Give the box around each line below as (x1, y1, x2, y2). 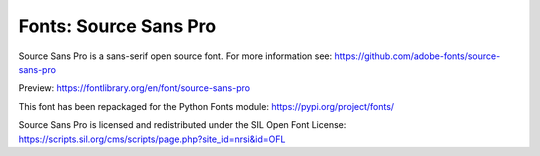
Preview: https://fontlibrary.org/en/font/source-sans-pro (18, 82, 250, 94)
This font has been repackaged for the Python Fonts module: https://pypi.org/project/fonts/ (18, 100, 395, 112)
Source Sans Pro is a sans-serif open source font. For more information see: (18, 50, 333, 62)
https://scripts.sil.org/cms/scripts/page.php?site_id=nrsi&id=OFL (18, 133, 286, 145)
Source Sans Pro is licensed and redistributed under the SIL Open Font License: (18, 119, 347, 131)
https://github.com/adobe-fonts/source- (334, 50, 501, 62)
